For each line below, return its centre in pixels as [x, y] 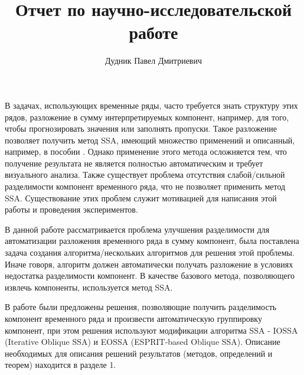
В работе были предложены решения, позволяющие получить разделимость [141, 307]
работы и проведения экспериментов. [71, 209]
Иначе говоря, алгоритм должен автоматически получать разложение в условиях [149, 264]
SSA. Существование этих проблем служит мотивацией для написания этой [141, 198]
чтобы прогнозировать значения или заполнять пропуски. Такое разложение [141, 128]
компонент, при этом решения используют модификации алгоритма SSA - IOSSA [151, 330]
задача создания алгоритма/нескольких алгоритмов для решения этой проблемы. [150, 252]
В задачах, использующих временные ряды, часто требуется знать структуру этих [151, 105]
